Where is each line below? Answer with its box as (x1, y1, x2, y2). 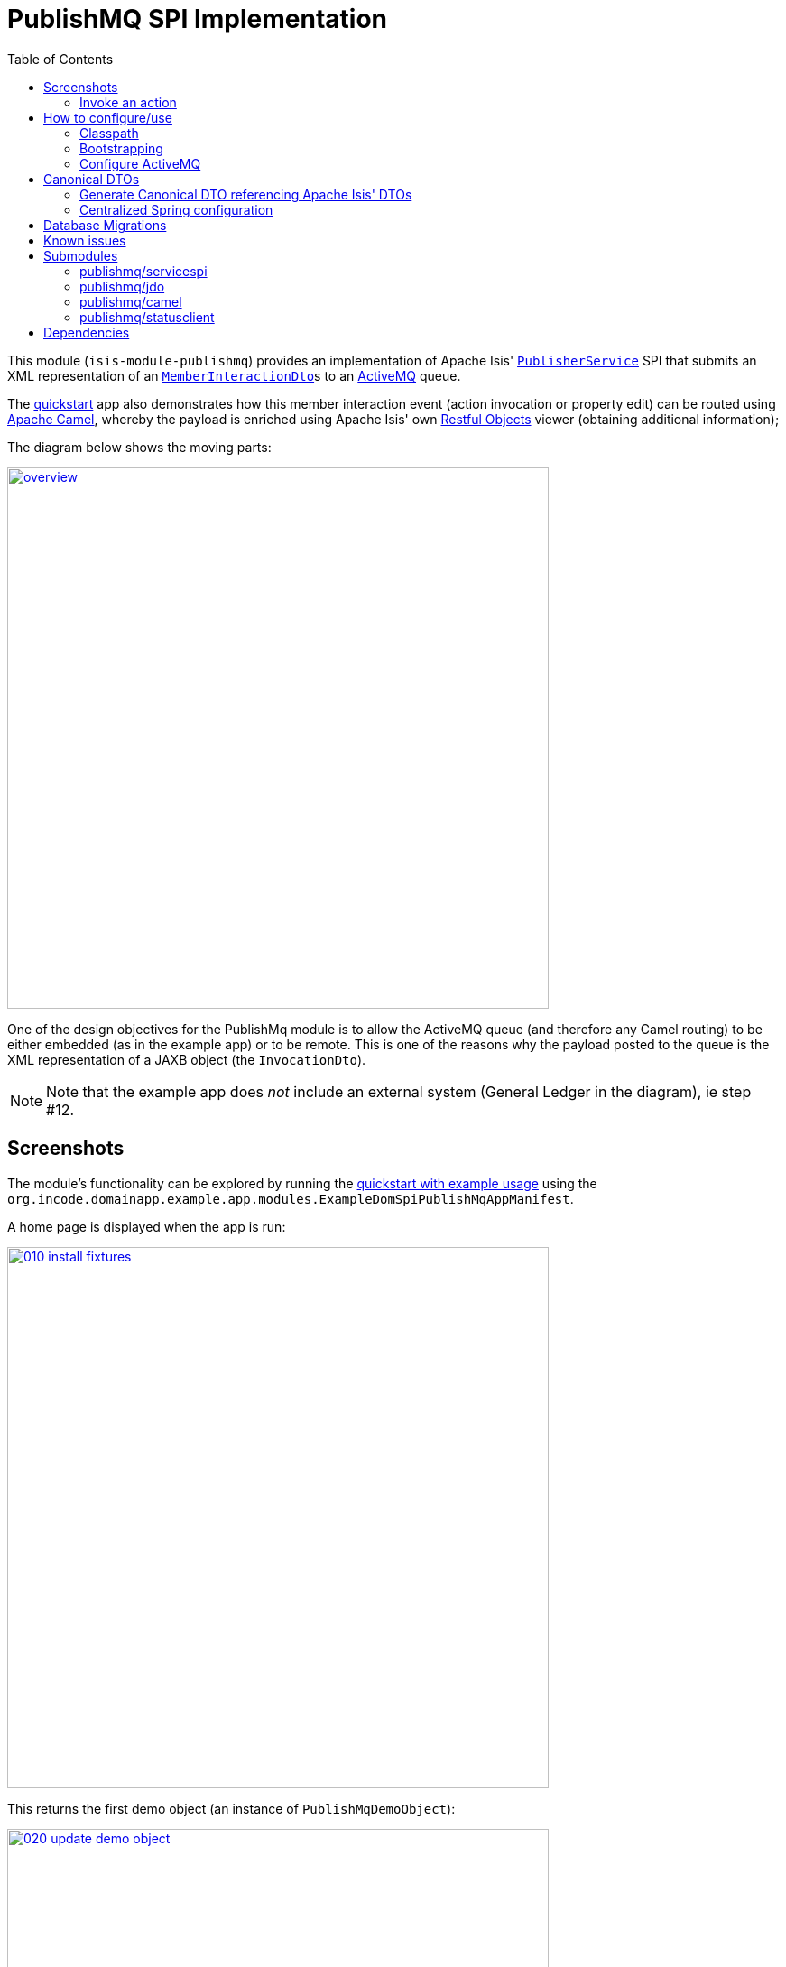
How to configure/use (43, 109, 172, 125)
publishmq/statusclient (79, 309, 215, 325)
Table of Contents (7, 51, 114, 67)
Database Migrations (43, 217, 167, 233)
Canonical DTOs (43, 171, 140, 187)
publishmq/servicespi (79, 263, 208, 279)
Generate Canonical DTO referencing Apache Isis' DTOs (79, 186, 412, 202)
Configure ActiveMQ (79, 155, 201, 171)
